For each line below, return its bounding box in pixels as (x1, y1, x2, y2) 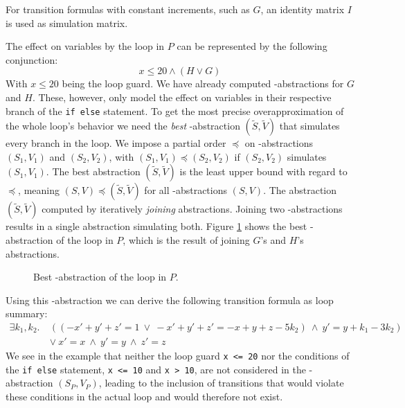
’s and (260, 233, 287, 247)
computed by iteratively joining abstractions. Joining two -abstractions (42, 202, 343, 216)
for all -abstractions (144, 183, 227, 197)
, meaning (18, 183, 60, 197)
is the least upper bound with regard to (179, 164, 348, 179)
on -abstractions (244, 136, 314, 150)
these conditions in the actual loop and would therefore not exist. (6, 389, 283, 403)
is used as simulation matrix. (6, 15, 128, 30)
